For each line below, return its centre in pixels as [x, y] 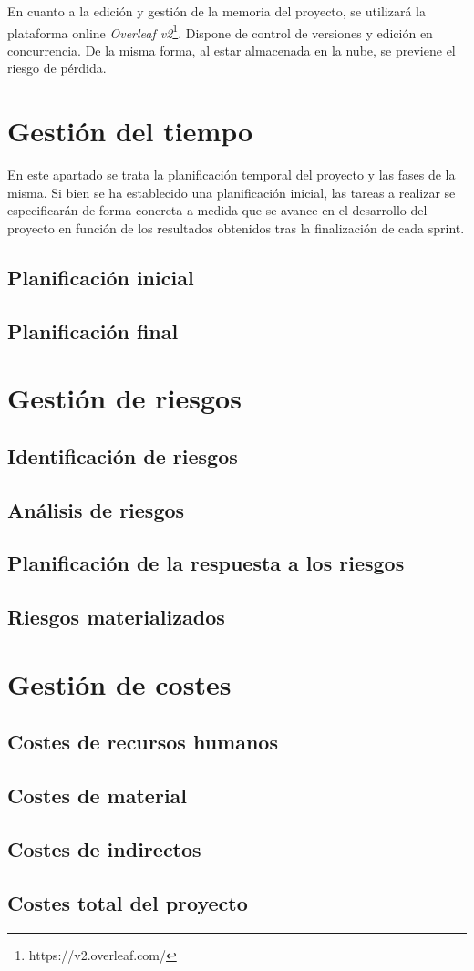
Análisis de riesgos [96, 509]
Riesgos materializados [116, 617]
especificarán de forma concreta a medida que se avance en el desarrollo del [217, 210]
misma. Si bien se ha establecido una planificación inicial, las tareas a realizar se [232, 192]
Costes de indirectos [104, 848]
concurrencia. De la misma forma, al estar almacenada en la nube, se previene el [232, 50]
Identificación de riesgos [123, 455]
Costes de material [98, 795]
